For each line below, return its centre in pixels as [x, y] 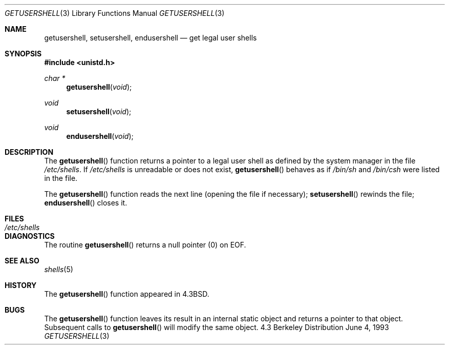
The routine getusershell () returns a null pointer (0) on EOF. [145, 245]
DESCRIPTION [29, 152]
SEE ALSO [22, 261]
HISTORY [21, 285]
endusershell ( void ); [100, 136]
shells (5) [59, 269]
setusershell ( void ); [99, 111]
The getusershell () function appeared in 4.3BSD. [127, 294]
